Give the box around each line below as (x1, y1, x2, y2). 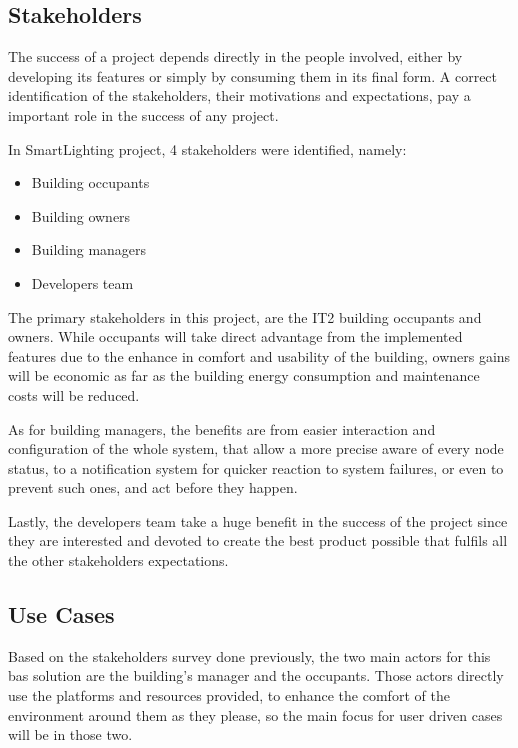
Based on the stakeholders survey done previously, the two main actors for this (8, 645, 491, 666)
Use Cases (8, 599, 115, 630)
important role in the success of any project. (8, 104, 279, 125)
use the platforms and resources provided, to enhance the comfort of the (8, 685, 450, 706)
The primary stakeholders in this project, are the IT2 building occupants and (8, 306, 482, 327)
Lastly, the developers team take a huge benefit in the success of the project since (8, 510, 508, 531)
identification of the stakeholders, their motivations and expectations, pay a (8, 85, 471, 106)
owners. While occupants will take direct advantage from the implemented (8, 326, 463, 347)
